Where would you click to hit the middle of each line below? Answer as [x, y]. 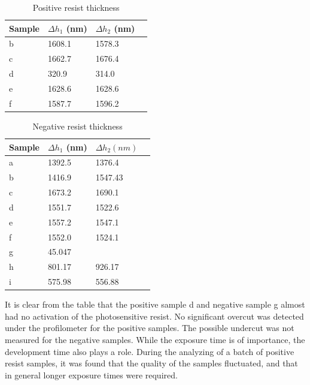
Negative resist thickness [77, 126]
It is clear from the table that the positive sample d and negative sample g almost [155, 304]
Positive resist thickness [76, 7]
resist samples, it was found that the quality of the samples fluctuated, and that [151, 363]
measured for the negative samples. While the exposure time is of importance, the [155, 339]
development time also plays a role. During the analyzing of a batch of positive [150, 351]
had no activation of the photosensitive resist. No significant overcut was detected [154, 316]
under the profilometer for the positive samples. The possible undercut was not [150, 328]
